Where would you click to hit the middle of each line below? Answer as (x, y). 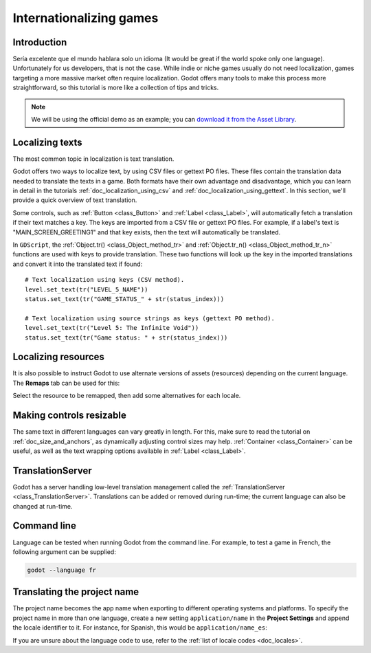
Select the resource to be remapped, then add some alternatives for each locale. (127, 396)
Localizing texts (47, 142)
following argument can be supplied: (64, 552)
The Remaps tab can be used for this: (66, 383)
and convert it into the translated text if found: (78, 264)
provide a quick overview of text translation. (75, 200)
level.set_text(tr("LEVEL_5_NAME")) (87, 289)
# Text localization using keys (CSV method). (105, 280)
